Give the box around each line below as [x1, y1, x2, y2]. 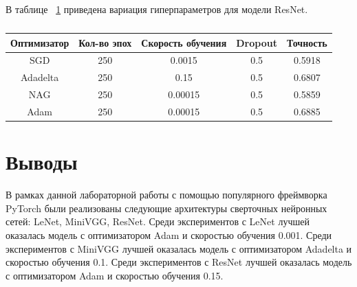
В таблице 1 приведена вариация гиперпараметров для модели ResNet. [6, 2, 308, 16]
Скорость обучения [141, 35, 227, 49]
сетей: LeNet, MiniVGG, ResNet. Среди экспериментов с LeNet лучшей [6, 214, 310, 229]
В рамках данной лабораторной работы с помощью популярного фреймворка [6, 187, 327, 202]
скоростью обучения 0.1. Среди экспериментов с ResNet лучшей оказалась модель [6, 255, 352, 269]
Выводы [6, 148, 78, 176]
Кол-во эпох [78, 35, 132, 49]
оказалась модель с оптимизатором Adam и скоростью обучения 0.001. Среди [6, 227, 332, 242]
